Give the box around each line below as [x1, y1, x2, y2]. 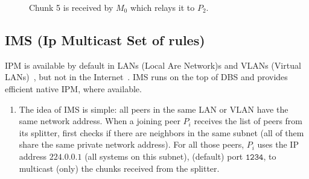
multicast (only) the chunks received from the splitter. [19, 162, 220, 174]
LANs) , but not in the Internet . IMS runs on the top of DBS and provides [5, 71, 288, 83]
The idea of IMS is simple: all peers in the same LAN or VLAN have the [19, 102, 288, 115]
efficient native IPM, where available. [5, 82, 142, 95]
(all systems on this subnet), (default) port [84, 149, 243, 162]
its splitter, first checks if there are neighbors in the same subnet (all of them [19, 126, 304, 139]
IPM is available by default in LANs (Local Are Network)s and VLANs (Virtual [5, 58, 301, 71]
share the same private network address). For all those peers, [19, 138, 244, 151]
